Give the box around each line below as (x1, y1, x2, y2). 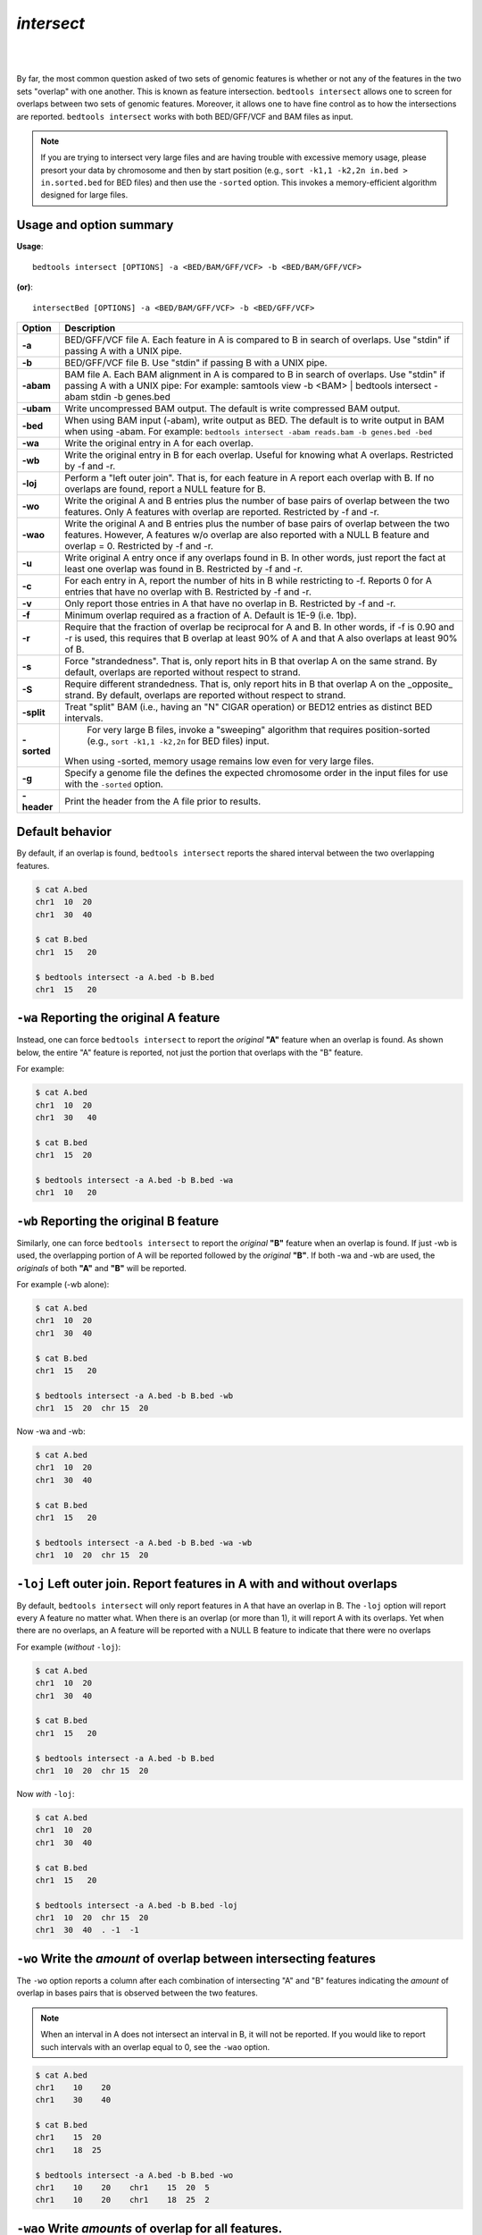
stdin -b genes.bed (90, 390, 171, 402)
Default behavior (16, 824, 112, 839)
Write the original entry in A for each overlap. (64, 436, 254, 449)
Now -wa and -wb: (16, 1426, 86, 1437)
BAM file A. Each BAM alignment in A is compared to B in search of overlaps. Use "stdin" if (64, 367, 445, 380)
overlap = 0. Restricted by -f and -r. (64, 539, 214, 552)
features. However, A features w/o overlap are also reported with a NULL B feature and (64, 528, 430, 541)
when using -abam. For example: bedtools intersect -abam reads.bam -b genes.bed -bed (64, 425, 433, 437)
